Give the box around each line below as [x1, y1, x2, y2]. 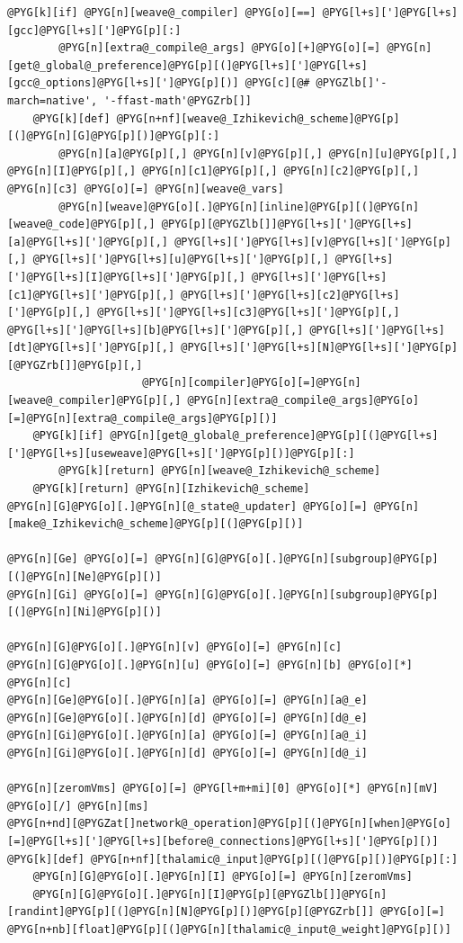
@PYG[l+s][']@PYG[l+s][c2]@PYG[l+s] [181, 288, 400, 301]
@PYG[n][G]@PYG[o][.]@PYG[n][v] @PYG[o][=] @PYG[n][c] [7, 641, 343, 654]
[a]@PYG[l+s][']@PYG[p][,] [7, 235, 168, 248]
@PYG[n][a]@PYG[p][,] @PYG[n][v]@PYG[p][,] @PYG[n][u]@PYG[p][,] [58, 147, 459, 160]
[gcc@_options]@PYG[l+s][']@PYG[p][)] [7, 76, 239, 90]
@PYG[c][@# [245, 76, 310, 90]
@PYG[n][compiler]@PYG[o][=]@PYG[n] [142, 376, 361, 390]
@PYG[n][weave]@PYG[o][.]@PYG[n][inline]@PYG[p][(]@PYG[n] [58, 200, 420, 213]
